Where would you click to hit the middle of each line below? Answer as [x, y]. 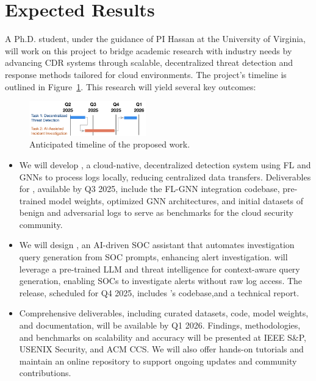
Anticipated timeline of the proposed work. [110, 144]
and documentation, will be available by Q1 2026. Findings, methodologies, [160, 325]
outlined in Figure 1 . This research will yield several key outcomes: [131, 86]
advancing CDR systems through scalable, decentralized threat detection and [149, 62]
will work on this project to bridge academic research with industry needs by [149, 50]
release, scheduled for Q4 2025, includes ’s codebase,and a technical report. [159, 292]
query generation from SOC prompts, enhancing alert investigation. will [153, 257]
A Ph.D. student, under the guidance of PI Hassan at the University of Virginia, [155, 39]
